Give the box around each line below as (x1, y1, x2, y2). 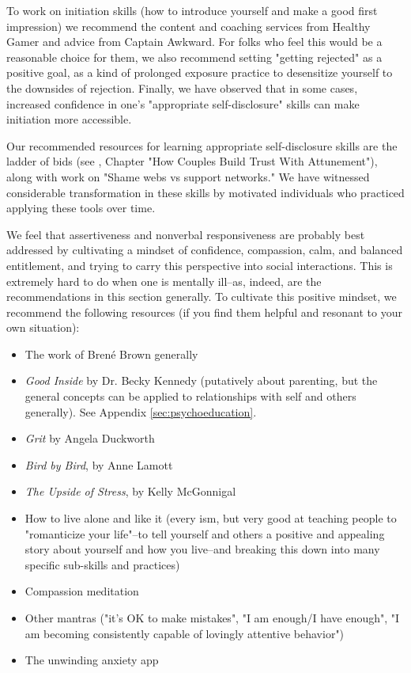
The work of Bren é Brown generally (25, 345, 198, 362)
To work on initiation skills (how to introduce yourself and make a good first (6, 2, 378, 18)
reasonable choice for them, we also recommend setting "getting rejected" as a (6, 48, 383, 65)
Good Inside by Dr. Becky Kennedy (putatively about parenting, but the (25, 372, 378, 389)
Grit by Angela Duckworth (25, 430, 155, 447)
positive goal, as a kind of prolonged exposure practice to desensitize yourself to (6, 64, 393, 81)
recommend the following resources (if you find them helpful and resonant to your (6, 303, 402, 320)
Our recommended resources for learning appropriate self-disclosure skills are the (6, 137, 398, 154)
